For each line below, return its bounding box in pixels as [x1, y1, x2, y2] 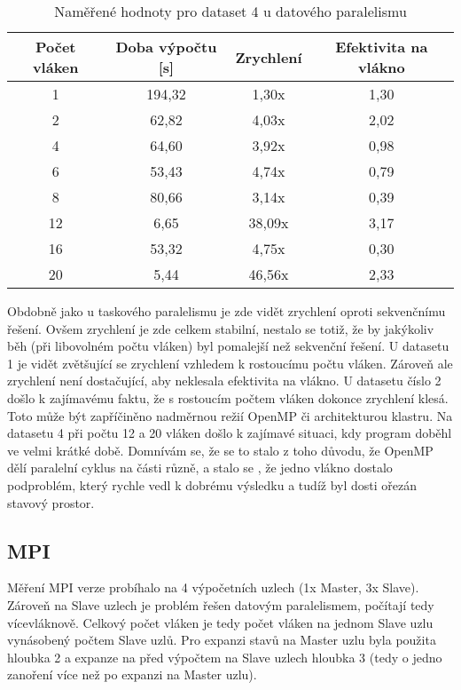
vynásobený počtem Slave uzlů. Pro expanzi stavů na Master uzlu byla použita [7, 631, 436, 649]
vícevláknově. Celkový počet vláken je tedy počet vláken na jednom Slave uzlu [7, 613, 434, 631]
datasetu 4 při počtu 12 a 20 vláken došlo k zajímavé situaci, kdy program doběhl [7, 424, 452, 442]
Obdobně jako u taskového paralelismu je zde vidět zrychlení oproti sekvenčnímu [7, 302, 446, 320]
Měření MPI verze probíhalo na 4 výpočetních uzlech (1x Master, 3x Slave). [7, 578, 419, 597]
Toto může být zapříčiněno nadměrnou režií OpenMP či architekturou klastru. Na [7, 406, 453, 424]
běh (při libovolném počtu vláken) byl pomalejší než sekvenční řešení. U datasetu [7, 337, 449, 355]
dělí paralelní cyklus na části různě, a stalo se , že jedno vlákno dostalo [7, 458, 393, 477]
